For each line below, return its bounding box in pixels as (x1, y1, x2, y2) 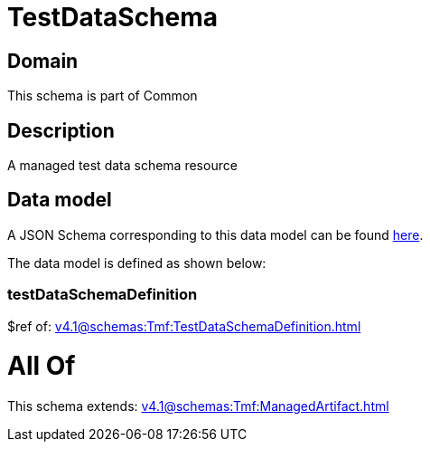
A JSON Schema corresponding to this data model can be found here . (7, 226, 424, 243)
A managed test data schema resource (7, 158, 238, 174)
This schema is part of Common (7, 88, 198, 104)
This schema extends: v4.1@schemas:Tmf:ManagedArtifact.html (7, 398, 389, 415)
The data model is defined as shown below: (7, 254, 266, 271)
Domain (7, 49, 79, 72)
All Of (7, 350, 76, 382)
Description (7, 119, 115, 142)
